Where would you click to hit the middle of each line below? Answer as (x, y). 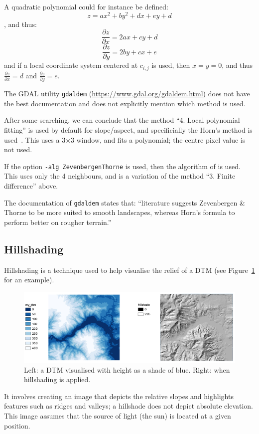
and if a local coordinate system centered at (71, 65)
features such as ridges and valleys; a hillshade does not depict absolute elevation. (129, 406)
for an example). (29, 280)
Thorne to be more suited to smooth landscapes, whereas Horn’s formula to (120, 212)
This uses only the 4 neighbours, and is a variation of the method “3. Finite (120, 176)
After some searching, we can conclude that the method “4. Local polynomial (122, 120)
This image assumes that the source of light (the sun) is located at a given (118, 415)
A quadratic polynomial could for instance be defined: (86, 6)
